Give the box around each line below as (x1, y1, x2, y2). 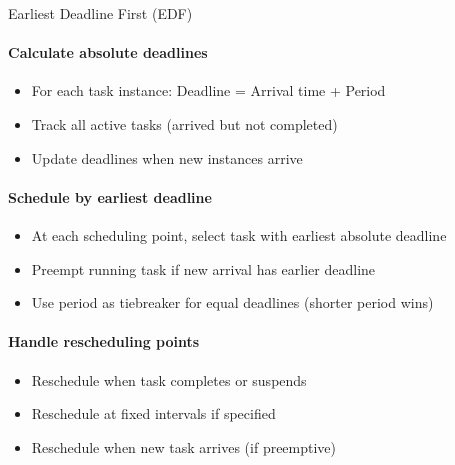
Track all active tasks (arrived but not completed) (31, 113, 338, 134)
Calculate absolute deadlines (8, 42, 208, 63)
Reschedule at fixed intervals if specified (31, 403, 276, 424)
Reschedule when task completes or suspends (31, 369, 307, 390)
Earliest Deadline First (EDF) (8, 3, 193, 23)
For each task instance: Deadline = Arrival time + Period (31, 80, 386, 101)
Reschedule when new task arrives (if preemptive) (31, 436, 337, 457)
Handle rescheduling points (8, 331, 200, 352)
